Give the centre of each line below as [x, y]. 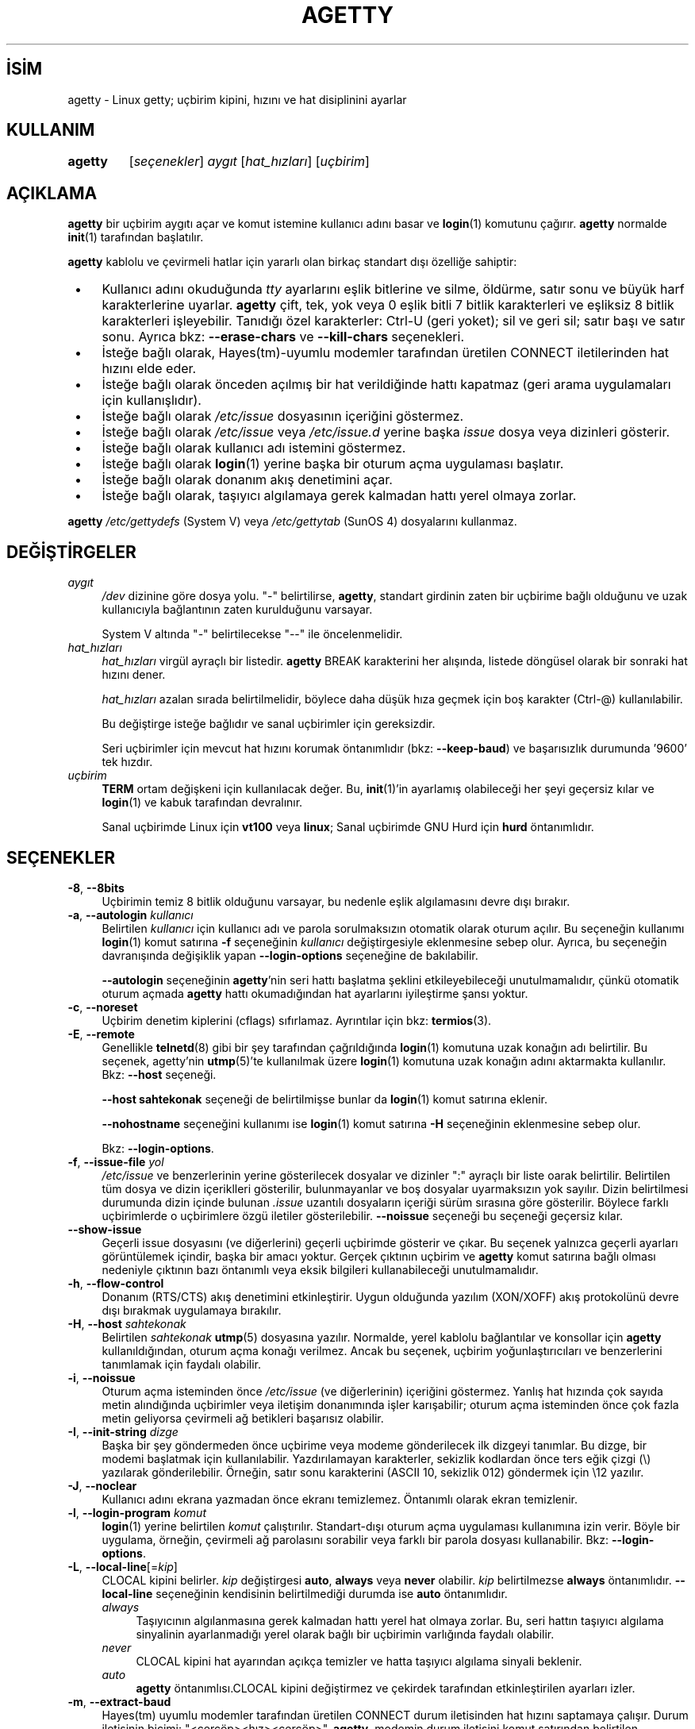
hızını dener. [134, 675]
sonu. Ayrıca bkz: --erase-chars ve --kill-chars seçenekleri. [283, 337]
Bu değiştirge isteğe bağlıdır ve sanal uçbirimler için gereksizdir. [269, 724]
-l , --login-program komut [137, 1512]
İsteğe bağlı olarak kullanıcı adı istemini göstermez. [254, 448]
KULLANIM [51, 130]
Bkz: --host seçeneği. [159, 1074]
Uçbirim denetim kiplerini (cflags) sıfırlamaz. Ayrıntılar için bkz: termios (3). [297, 1020]
